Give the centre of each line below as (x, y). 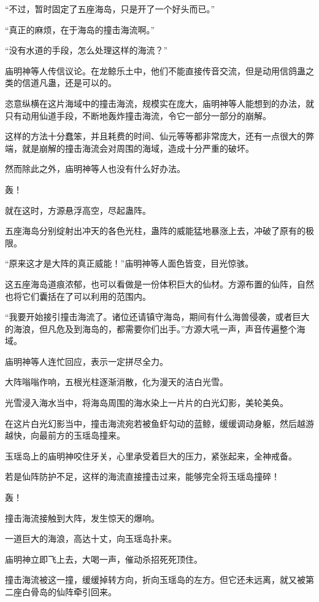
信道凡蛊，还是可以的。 (69, 83)
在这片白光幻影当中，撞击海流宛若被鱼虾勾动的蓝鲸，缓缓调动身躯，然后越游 (159, 423)
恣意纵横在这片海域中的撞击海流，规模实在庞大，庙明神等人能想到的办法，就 (159, 103)
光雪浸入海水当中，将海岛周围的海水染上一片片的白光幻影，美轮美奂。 (147, 403)
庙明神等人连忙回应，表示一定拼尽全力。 (86, 361)
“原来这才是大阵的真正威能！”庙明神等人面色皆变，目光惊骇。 (129, 263)
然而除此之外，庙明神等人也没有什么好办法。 (95, 169)
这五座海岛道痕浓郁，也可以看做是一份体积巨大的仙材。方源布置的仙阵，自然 (159, 283)
